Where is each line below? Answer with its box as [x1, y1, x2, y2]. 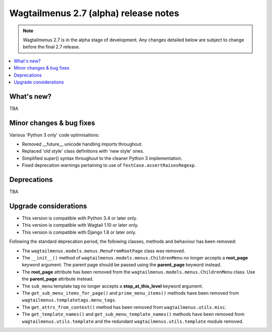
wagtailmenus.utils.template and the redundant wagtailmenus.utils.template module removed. [22, 318, 244, 324]
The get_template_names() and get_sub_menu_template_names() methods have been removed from [22, 311, 245, 317]
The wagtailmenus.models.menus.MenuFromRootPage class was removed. [22, 247, 185, 254]
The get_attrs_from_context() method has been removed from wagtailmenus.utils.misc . [22, 304, 227, 310]
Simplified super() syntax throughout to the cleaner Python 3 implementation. [22, 155, 182, 161]
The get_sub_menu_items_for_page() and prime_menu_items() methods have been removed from [22, 290, 239, 296]
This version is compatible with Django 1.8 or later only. [22, 229, 137, 235]
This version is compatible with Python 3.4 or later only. [22, 215, 138, 221]
